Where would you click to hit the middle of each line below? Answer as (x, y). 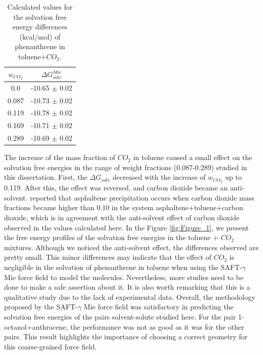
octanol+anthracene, (36, 326)
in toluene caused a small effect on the (193, 157)
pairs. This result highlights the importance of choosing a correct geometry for (126, 337)
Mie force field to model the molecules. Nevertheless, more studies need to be (124, 277)
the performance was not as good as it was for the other (157, 326)
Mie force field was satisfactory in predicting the (159, 307)
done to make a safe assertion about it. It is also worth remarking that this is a (127, 287)
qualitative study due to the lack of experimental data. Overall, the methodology (130, 297)
